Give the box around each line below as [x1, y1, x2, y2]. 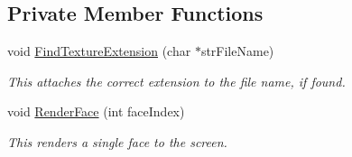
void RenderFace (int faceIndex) [7, 102, 185, 121]
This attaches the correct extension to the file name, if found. [7, 71, 346, 90]
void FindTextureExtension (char [7, 42, 191, 60]
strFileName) [200, 42, 274, 60]
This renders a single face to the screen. [7, 132, 227, 151]
